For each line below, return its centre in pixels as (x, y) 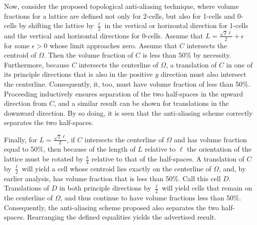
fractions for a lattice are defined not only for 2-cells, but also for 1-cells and (120, 16)
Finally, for (21, 139)
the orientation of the (219, 149)
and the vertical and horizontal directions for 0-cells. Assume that (104, 35)
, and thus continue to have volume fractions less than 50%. (151, 198)
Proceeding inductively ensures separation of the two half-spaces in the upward (124, 93)
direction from (25, 103)
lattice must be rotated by (44, 159)
